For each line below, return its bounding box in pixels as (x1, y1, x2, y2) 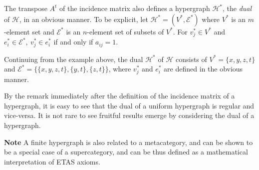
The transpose (4, 3, 47, 13)
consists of (175, 53, 207, 64)
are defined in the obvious (164, 63, 243, 74)
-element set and (4, 26, 54, 36)
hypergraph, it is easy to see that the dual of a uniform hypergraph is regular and (4, 100, 255, 110)
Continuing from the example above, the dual (4, 53, 143, 64)
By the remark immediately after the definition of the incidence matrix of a (4, 90, 235, 101)
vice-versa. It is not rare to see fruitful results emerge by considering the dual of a (4, 110, 255, 120)
